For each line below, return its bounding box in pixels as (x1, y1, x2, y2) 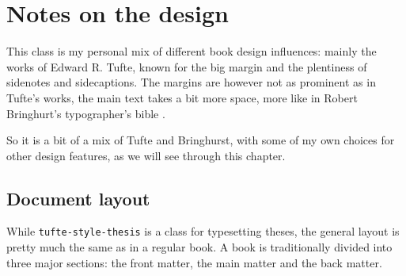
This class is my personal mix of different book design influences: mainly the (6, 43, 377, 59)
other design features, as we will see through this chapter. (6, 147, 286, 163)
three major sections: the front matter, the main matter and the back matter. (6, 254, 382, 270)
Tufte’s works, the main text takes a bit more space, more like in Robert (6, 89, 358, 105)
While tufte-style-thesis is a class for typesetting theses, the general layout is (6, 223, 400, 240)
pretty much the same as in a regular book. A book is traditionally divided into (6, 239, 393, 255)
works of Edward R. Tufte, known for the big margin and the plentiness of (6, 58, 367, 75)
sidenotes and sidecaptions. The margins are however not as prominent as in (6, 74, 376, 90)
